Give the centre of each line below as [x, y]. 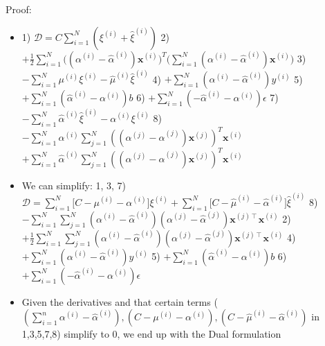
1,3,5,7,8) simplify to [65, 334]
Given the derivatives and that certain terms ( [120, 301]
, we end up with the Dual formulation [199, 334]
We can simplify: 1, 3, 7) [74, 185]
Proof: [19, 9]
